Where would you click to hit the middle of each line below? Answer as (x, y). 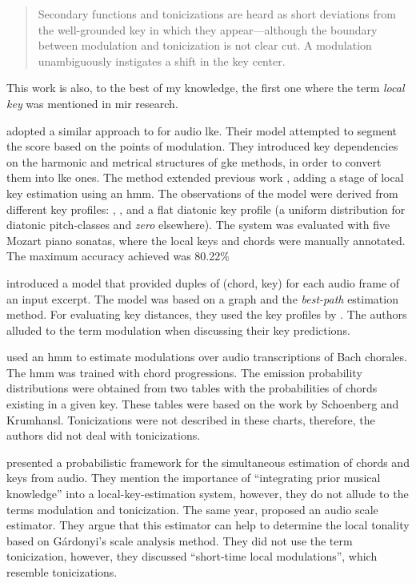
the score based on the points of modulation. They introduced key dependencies (202, 146)
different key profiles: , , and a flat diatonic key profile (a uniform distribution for (206, 209)
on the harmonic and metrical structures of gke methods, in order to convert (194, 161)
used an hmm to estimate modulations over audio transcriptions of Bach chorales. (207, 357)
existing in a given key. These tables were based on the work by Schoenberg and (203, 404)
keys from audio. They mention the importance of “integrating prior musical (194, 478)
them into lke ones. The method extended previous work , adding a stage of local (205, 177)
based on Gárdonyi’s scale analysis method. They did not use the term (180, 540)
